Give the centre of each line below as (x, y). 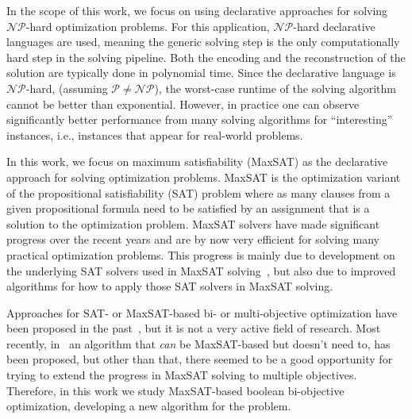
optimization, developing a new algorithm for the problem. (149, 406)
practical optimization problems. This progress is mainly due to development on (201, 254)
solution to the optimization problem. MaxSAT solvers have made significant (193, 223)
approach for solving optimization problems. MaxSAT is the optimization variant (204, 177)
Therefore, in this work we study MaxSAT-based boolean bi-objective (175, 390)
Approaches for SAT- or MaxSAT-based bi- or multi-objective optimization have (202, 312)
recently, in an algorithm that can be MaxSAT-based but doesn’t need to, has (198, 343)
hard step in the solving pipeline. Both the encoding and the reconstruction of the (206, 57)
